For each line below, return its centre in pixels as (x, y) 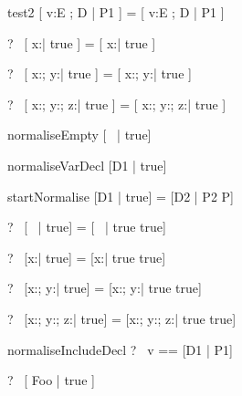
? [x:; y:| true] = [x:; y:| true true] (105, 288)
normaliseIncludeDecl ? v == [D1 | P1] (120, 349)
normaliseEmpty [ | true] (79, 135)
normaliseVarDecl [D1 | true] (87, 165)
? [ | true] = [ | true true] (87, 227)
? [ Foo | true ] (51, 380)
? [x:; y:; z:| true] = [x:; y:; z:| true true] (122, 318)
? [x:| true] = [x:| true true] (87, 257)
